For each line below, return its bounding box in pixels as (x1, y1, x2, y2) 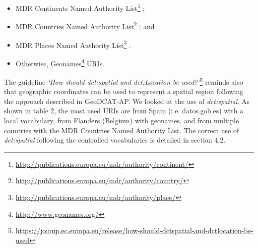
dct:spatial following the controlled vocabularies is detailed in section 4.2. (4, 135, 226, 145)
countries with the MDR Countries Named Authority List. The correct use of (4, 125, 239, 135)
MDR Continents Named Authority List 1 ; (15, 1, 145, 13)
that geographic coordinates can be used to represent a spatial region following (4, 86, 244, 97)
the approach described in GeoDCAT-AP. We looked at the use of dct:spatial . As (4, 96, 250, 106)
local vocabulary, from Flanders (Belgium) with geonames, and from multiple (4, 115, 239, 126)
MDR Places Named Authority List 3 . (15, 38, 131, 50)
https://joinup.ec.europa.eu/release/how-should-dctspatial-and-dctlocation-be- (15, 225, 254, 236)
